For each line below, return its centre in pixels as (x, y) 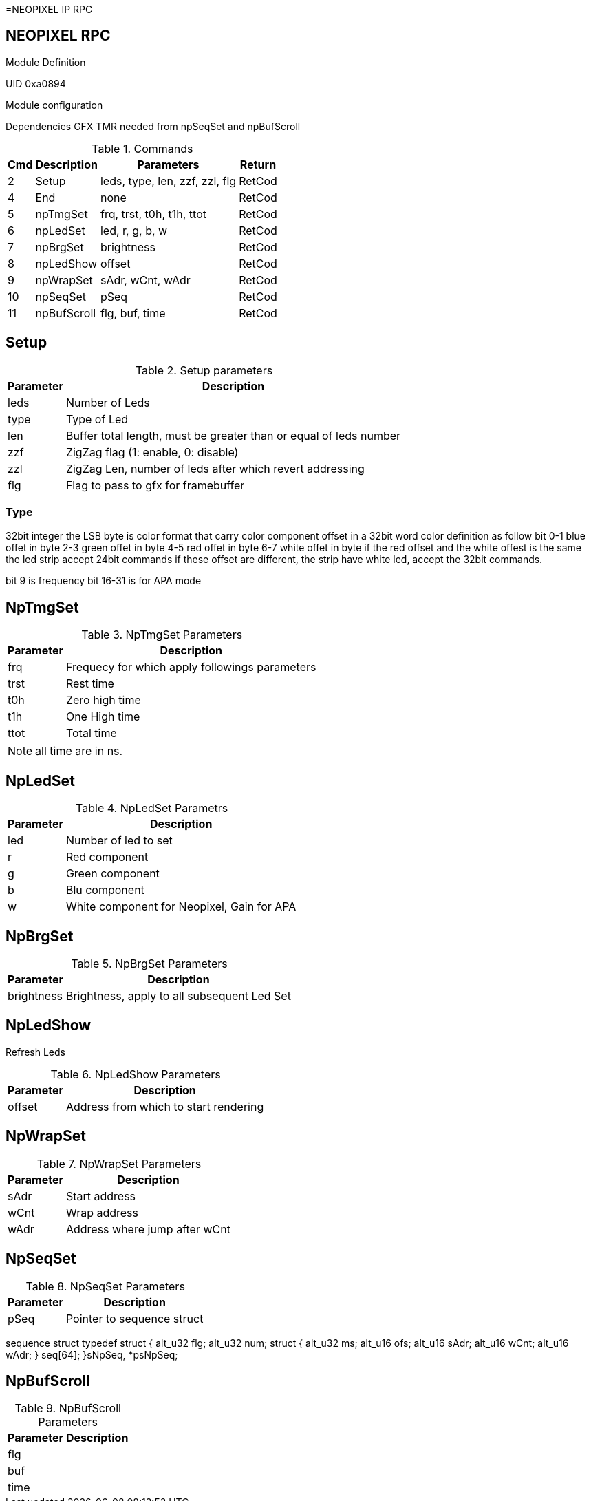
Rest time (90, 684)
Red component (107, 857)
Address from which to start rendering (165, 1106)
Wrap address (102, 1212)
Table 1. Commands (142, 148)
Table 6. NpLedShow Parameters (136, 1074)
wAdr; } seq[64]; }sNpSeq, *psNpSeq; (92, 1354)
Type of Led (97, 419)
